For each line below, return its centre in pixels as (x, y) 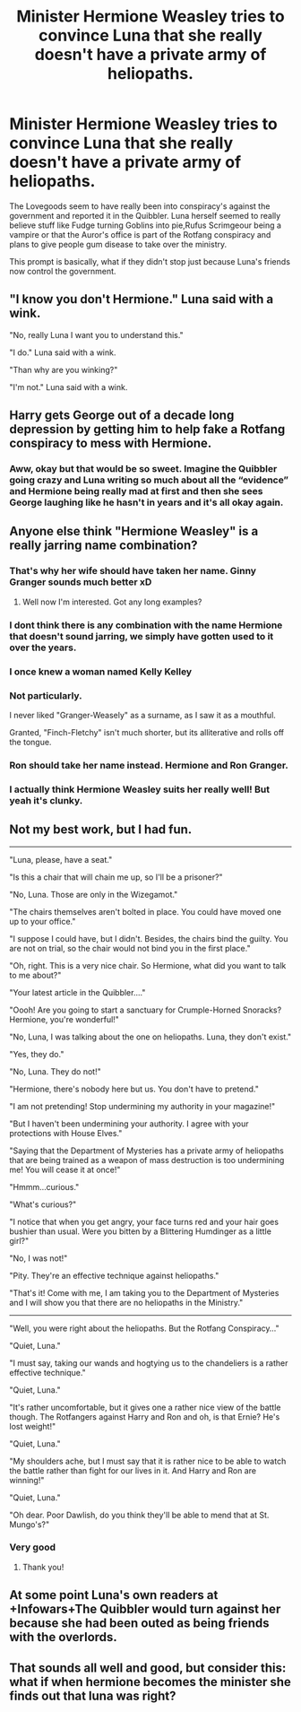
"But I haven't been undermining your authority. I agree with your (129, 1124)
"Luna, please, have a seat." (61, 859)
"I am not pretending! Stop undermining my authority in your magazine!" (142, 1106)
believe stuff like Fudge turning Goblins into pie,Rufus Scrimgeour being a (146, 225)
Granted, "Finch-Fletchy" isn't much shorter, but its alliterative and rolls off (147, 732)
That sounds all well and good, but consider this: (148, 1668)
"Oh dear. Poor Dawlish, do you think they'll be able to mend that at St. (139, 1515)
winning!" (27, 1480)
